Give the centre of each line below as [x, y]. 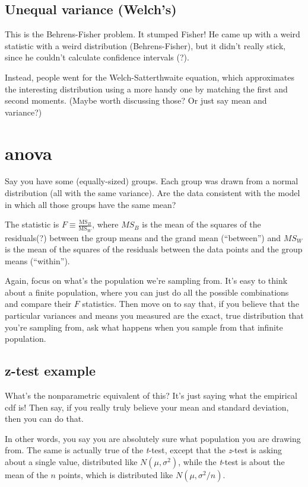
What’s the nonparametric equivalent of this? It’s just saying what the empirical [151, 395]
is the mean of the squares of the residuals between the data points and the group [154, 249]
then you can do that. [45, 419]
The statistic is [32, 224]
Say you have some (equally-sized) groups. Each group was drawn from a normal [152, 181]
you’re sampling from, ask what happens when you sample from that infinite [144, 327]
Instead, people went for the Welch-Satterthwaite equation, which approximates [150, 77]
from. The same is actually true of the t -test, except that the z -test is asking [144, 450]
